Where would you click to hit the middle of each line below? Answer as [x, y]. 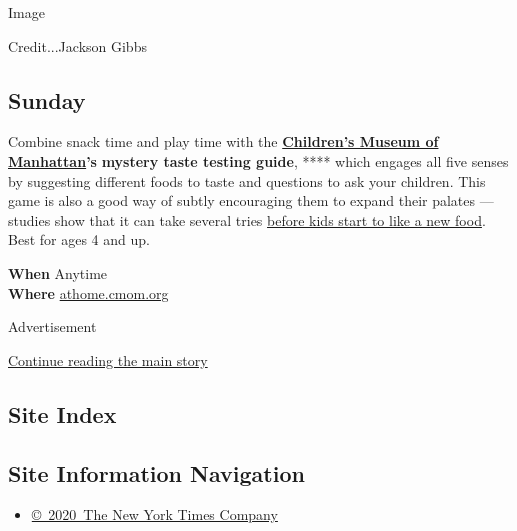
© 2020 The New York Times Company [154, 514]
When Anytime [58, 272]
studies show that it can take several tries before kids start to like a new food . [247, 219]
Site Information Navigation [156, 472]
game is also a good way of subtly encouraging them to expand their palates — [251, 200]
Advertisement [52, 326]
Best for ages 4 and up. [79, 239]
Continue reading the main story [108, 359]
